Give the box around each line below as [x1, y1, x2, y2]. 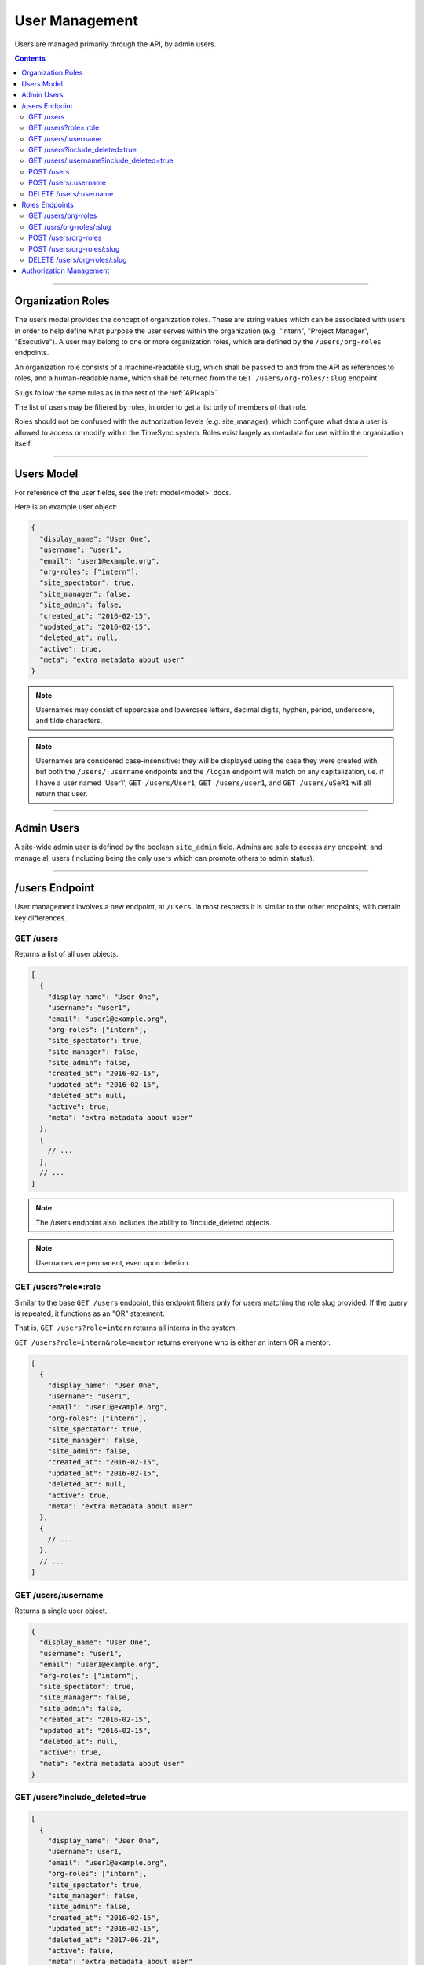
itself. [14, 439, 33, 448]
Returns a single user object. [14, 1606, 108, 1615]
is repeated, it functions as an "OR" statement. [14, 1309, 165, 1318]
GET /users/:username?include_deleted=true [28, 156, 174, 165]
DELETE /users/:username [28, 189, 114, 198]
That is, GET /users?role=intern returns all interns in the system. [14, 1323, 238, 1332]
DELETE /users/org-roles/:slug [28, 255, 127, 264]
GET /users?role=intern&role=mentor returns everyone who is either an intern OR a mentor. [14, 1337, 331, 1347]
